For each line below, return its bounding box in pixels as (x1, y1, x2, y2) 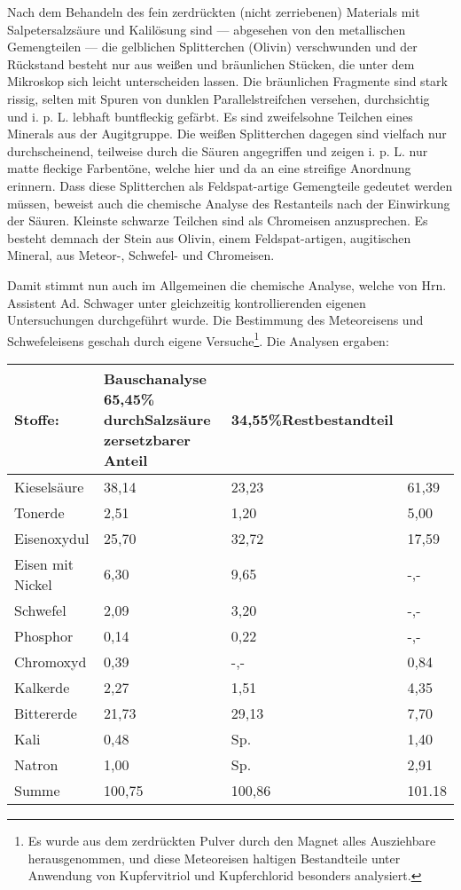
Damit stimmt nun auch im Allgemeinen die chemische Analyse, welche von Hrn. (7, 275, 447, 294)
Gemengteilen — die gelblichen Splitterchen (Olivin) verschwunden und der (7, 37, 418, 56)
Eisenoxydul (14, 527, 90, 548)
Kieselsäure (14, 476, 84, 497)
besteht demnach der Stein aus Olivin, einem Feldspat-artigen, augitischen (7, 228, 411, 247)
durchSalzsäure (103, 408, 211, 429)
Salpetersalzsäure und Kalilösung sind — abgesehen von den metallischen (7, 20, 406, 38)
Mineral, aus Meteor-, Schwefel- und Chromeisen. (7, 246, 275, 264)
